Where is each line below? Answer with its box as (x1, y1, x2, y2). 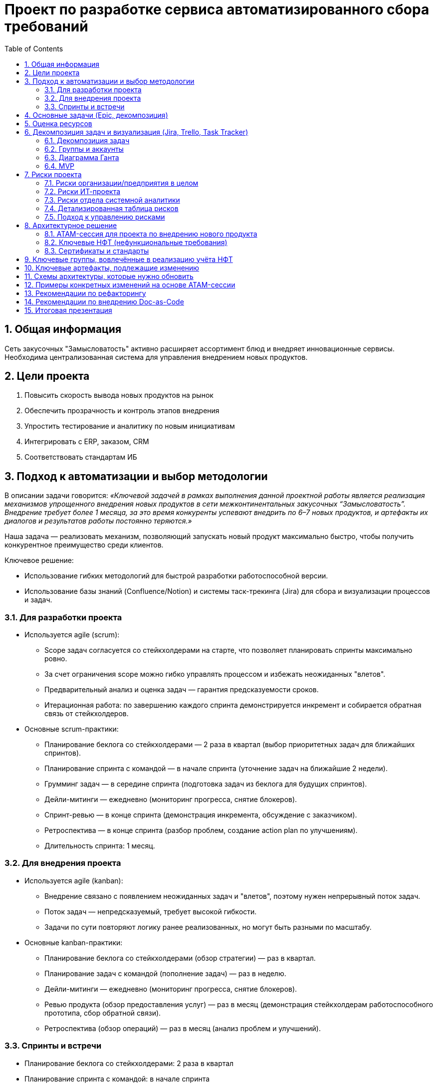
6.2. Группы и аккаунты (44, 144, 124, 153)
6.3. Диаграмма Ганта (44, 153, 119, 162)
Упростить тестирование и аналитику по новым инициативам (24, 422, 235, 431)
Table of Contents (4, 44, 63, 53)
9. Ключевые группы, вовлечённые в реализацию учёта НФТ (24, 255, 233, 264)
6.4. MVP (44, 161, 75, 170)
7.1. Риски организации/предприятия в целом (44, 178, 199, 187)
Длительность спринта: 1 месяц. (44, 841, 155, 850)
